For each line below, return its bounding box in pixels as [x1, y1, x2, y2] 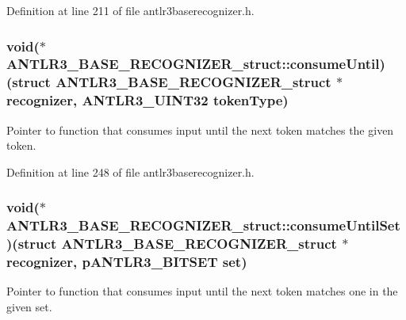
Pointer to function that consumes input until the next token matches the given [6, 121, 394, 138]
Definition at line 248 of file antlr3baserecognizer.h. [6, 163, 255, 180]
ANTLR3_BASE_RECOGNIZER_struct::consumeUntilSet [6, 215, 400, 235]
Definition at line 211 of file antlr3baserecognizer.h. [6, 2, 255, 18]
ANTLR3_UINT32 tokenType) [82, 90, 289, 110]
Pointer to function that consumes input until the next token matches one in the [6, 283, 398, 299]
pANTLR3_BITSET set [82, 252, 242, 272]
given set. [6, 298, 52, 314]
